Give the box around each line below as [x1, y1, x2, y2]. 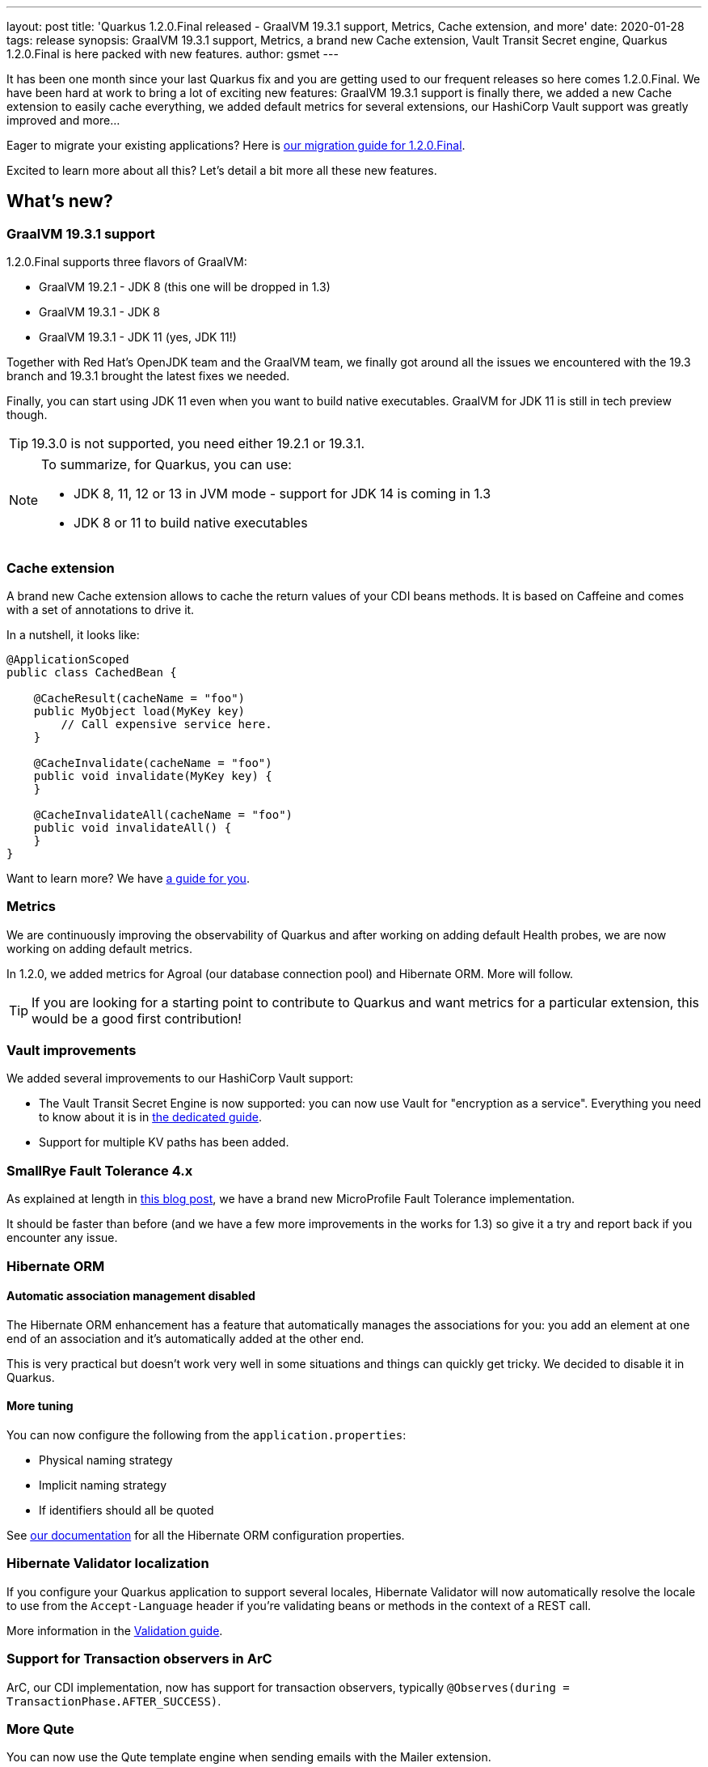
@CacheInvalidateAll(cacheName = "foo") [33, 807, 293, 821]
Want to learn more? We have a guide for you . [6, 871, 250, 885]
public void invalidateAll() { [33, 820, 232, 834]
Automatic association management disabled [6, 1289, 255, 1303]
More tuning [6, 1399, 74, 1413]
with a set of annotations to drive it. [6, 602, 195, 617]
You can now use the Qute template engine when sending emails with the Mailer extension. [6, 1750, 491, 1765]
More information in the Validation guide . [6, 1623, 223, 1638]
